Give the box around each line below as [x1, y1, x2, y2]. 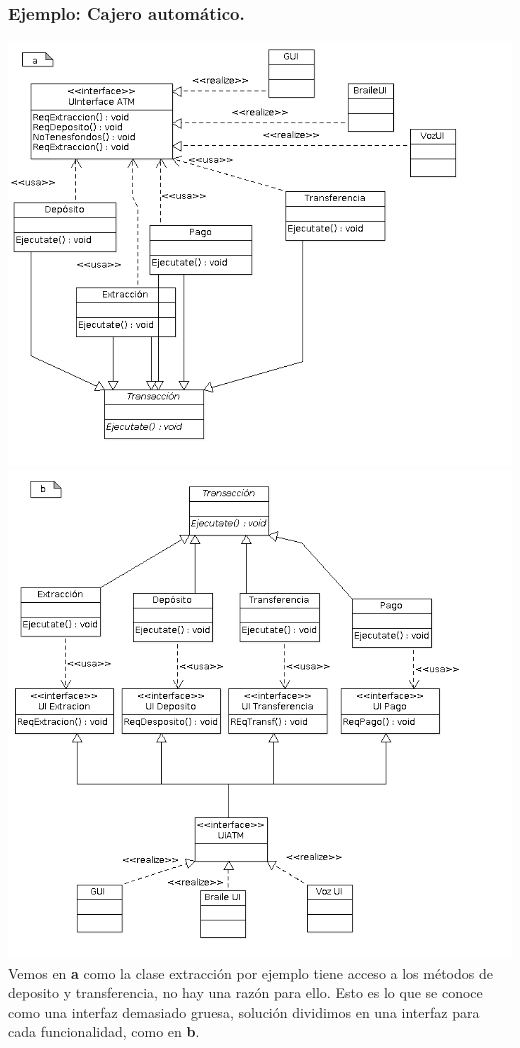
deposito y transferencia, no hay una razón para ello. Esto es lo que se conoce [8, 982, 483, 1003]
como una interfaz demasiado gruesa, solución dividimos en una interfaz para [8, 1001, 480, 1022]
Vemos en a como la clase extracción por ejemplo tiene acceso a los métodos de [8, 962, 493, 983]
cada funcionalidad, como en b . [8, 1021, 200, 1042]
